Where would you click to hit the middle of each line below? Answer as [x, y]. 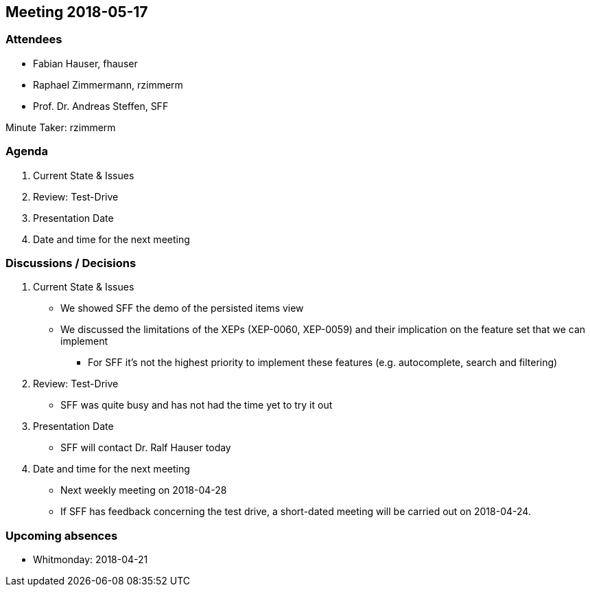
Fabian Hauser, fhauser [85, 63]
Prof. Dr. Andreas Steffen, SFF [101, 106]
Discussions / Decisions [71, 263]
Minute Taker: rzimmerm [61, 127]
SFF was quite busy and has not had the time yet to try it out [197, 405]
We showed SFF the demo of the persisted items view [182, 308]
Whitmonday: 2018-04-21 [91, 560]
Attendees [34, 39]
